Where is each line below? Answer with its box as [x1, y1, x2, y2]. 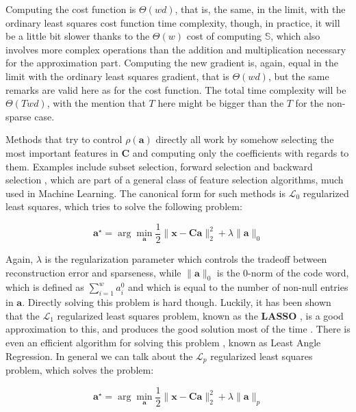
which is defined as [5, 280, 84, 294]
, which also [270, 29, 320, 43]
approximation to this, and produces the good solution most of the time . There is [5, 322, 351, 336]
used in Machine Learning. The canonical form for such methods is [5, 185, 285, 200]
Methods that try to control [5, 132, 123, 146]
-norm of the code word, [248, 265, 349, 279]
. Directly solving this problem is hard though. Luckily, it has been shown [22, 295, 331, 309]
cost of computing [186, 29, 262, 43]
